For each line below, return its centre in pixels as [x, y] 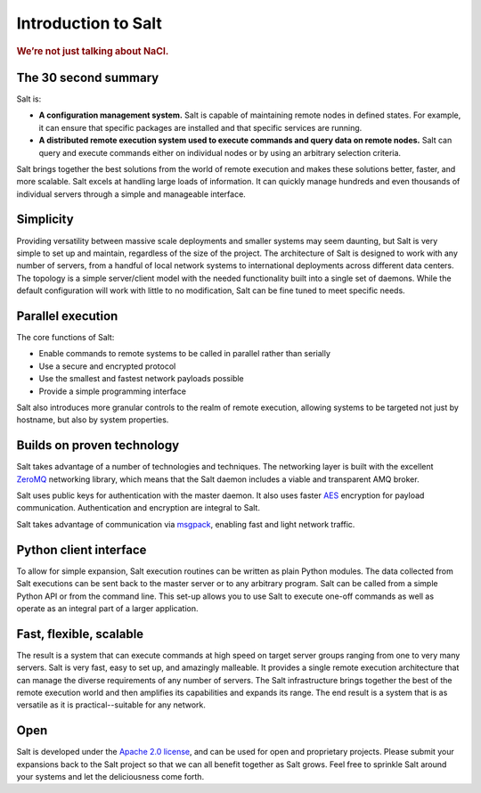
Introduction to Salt [89, 23]
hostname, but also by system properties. [93, 420]
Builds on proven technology [98, 446]
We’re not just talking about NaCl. [93, 51]
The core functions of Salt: [65, 338]
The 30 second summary [88, 77]
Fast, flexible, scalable [80, 634]
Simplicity [45, 220]
